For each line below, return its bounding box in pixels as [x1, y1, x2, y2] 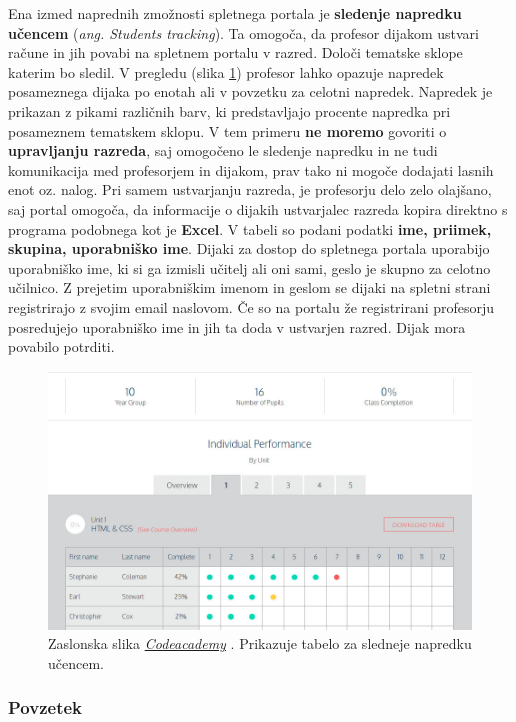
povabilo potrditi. [8, 336, 115, 357]
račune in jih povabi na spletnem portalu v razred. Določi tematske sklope [8, 42, 463, 63]
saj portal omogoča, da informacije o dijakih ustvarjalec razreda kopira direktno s [8, 198, 508, 219]
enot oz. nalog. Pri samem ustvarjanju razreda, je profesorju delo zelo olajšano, [8, 179, 492, 200]
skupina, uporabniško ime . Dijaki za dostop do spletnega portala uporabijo [8, 238, 490, 259]
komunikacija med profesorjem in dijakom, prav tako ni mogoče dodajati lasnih [8, 159, 494, 180]
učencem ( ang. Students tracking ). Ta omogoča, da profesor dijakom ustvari [8, 22, 479, 43]
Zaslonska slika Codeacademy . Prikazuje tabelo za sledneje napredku [48, 633, 472, 654]
